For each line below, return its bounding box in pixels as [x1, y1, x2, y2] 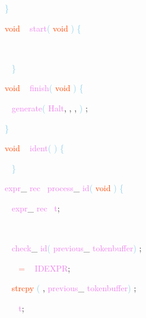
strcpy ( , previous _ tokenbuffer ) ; [11, 282, 137, 294]
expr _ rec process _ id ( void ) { [5, 182, 124, 194]
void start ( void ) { [5, 21, 81, 34]
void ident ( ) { [5, 142, 65, 154]
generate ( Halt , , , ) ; [11, 101, 88, 114]
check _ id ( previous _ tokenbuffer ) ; [11, 242, 142, 254]
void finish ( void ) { [5, 82, 84, 94]
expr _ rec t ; [11, 201, 60, 214]
